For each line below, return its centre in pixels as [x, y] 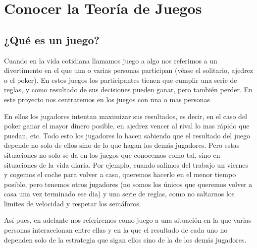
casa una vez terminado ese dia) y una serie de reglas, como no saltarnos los [119, 194]
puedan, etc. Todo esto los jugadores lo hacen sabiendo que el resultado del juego [127, 135]
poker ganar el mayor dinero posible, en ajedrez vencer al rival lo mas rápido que [127, 126]
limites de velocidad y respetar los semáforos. [73, 203]
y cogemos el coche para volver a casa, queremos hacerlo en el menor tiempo [120, 174]
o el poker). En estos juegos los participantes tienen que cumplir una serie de [121, 80]
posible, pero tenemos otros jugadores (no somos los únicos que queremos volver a [128, 184]
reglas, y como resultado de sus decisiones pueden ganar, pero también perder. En [128, 90]
